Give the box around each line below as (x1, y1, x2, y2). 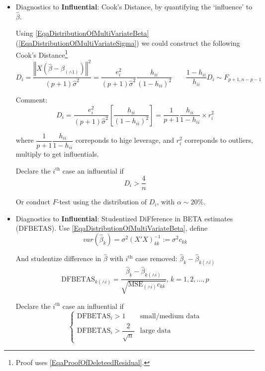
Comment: (15, 94, 48, 104)
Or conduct (15, 196, 51, 207)
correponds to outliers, (184, 135, 253, 145)
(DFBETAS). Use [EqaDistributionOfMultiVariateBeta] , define (15, 223, 208, 233)
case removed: (135, 253, 177, 264)
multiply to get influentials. (15, 149, 99, 159)
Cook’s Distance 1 (15, 48, 68, 60)
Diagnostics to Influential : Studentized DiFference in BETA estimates (15, 213, 233, 223)
